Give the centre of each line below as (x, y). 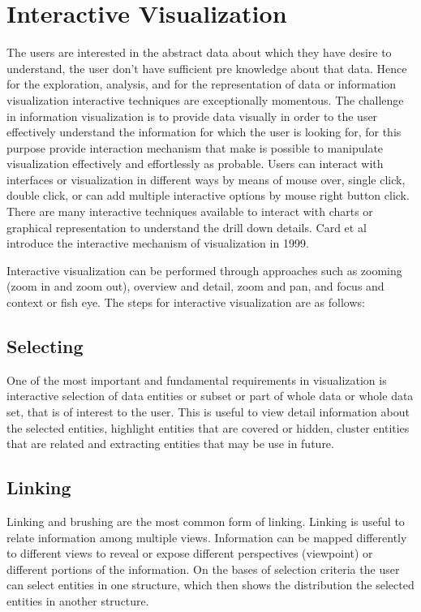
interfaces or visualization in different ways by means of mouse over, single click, (206, 179)
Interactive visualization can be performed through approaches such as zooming (204, 270)
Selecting (45, 346)
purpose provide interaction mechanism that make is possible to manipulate (195, 147)
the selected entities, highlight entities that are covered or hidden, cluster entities (208, 427)
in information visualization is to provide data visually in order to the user (192, 116)
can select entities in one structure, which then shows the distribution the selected (210, 585)
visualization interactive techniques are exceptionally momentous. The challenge (205, 99)
